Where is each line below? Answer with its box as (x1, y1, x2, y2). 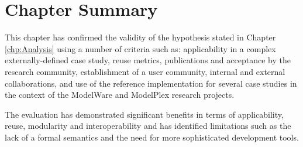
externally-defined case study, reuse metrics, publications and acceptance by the (5, 54, 291, 66)
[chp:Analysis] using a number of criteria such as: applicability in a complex (5, 42, 276, 54)
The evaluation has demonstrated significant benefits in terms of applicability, (5, 108, 284, 120)
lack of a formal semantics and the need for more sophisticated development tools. (5, 131, 299, 143)
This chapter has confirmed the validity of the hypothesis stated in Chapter (5, 31, 276, 43)
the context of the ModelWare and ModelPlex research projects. (5, 88, 235, 101)
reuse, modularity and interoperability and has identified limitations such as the (5, 119, 291, 132)
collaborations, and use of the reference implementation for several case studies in (5, 77, 297, 89)
